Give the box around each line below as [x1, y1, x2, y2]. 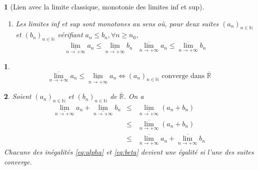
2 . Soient [4, 91, 31, 101]
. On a [123, 91, 144, 101]
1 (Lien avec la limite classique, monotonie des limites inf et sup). [4, 1, 204, 11]
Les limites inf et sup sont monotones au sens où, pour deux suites [15, 18, 219, 28]
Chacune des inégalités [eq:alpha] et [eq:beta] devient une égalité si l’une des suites [4, 147, 254, 157]
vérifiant [57, 29, 83, 40]
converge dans [162, 72, 205, 80]
